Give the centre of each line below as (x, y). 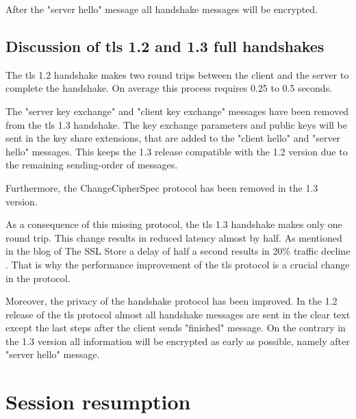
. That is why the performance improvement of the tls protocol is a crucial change (178, 264)
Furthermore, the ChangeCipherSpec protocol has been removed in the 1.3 (162, 187)
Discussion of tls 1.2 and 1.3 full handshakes (165, 46)
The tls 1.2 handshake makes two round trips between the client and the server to (177, 74)
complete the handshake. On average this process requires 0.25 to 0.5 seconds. (169, 88)
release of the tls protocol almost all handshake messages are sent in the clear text (178, 314)
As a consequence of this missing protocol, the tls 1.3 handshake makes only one (174, 224)
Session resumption (98, 402)
